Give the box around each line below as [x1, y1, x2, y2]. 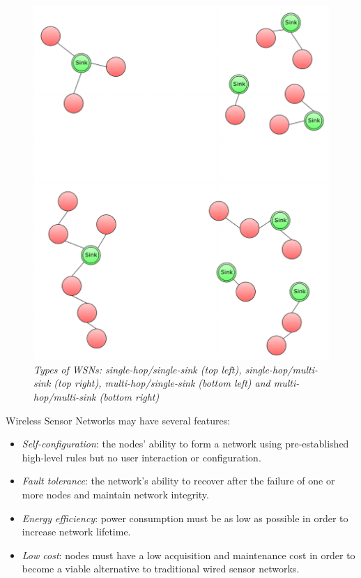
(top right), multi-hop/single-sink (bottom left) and [54, 376, 270, 390]
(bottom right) [99, 389, 160, 403]
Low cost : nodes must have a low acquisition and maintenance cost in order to [22, 547, 355, 562]
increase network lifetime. [22, 524, 131, 539]
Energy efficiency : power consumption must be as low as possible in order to [22, 510, 348, 525]
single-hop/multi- [245, 362, 318, 376]
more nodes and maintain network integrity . [22, 487, 209, 501]
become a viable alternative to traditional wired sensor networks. [22, 561, 300, 576]
